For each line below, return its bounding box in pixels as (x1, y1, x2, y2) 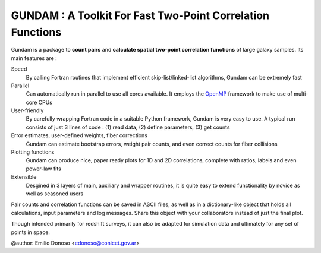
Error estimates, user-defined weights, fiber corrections (11, 132, 148, 139)
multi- (293, 90, 309, 97)
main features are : (11, 54, 58, 62)
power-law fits (26, 165, 62, 172)
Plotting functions (11, 148, 55, 156)
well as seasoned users (26, 190, 84, 197)
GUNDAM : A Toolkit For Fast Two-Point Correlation (11, 9, 270, 22)
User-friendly (11, 107, 44, 114)
